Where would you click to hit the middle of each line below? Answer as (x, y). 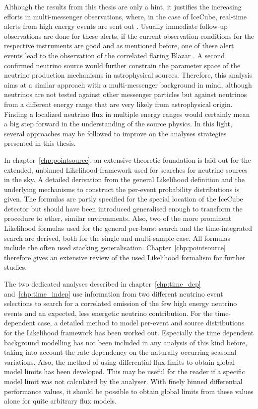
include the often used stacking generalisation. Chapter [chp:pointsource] (115, 248)
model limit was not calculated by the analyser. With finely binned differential (123, 381)
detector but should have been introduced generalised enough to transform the (123, 208)
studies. (16, 267)
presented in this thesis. (40, 143)
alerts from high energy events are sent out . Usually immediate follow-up (116, 26)
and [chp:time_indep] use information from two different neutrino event (114, 293)
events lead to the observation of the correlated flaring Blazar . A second (115, 55)
